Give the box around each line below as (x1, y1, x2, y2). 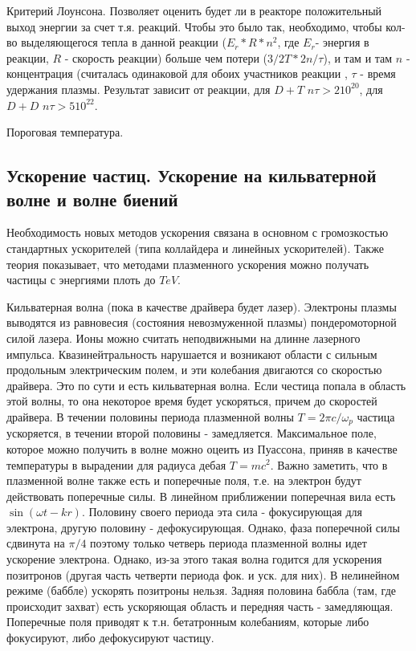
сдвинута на (6, 535, 65, 551)
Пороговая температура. (6, 124, 124, 140)
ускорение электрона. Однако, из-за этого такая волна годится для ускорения (6, 551, 382, 568)
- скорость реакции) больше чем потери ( (64, 49, 268, 66)
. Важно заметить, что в (270, 456, 388, 473)
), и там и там (323, 49, 393, 66)
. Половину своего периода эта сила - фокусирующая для (81, 503, 363, 520)
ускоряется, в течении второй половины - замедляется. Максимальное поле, (6, 425, 377, 441)
